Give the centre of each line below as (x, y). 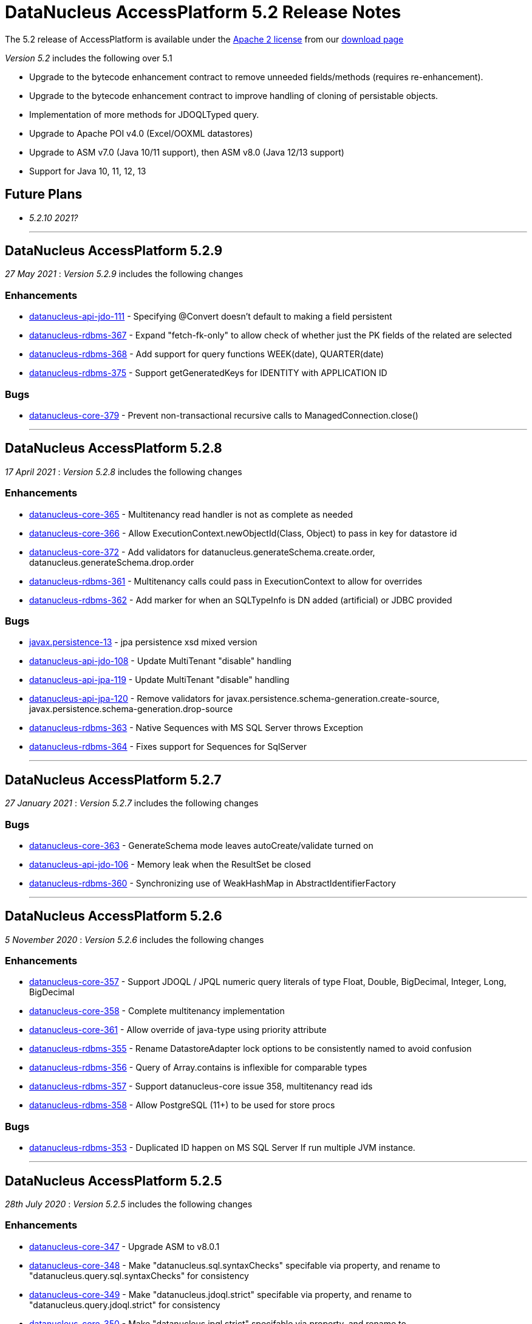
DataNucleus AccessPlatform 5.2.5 (114, 1181)
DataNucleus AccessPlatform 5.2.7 (113, 780)
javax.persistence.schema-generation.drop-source (131, 709)
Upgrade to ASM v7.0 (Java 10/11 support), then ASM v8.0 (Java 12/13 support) (187, 152)
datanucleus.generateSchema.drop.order (112, 562)
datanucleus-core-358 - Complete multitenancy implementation (157, 1011)
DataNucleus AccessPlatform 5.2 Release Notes (203, 12)
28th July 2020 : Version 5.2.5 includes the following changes (129, 1204)
